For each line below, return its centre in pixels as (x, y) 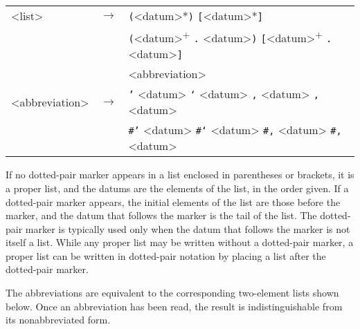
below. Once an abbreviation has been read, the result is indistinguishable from (174, 306)
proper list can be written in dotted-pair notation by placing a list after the (166, 255)
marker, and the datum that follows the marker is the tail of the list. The (161, 215)
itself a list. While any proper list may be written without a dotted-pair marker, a (180, 242)
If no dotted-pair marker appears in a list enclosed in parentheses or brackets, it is (180, 175)
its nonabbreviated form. (58, 320)
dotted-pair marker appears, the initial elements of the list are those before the (173, 201)
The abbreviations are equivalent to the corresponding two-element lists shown (172, 293)
